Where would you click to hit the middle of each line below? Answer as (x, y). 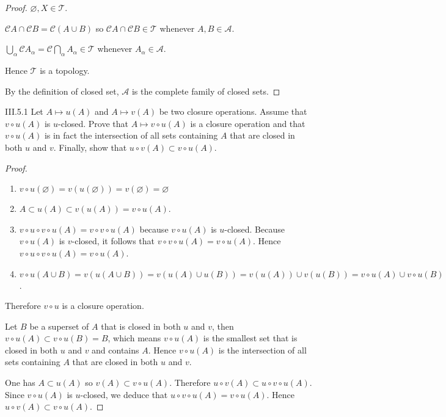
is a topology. (65, 70)
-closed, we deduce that (124, 394)
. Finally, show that (90, 147)
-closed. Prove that (93, 123)
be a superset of (59, 326)
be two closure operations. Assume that (233, 111)
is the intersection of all (262, 350)
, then (223, 326)
